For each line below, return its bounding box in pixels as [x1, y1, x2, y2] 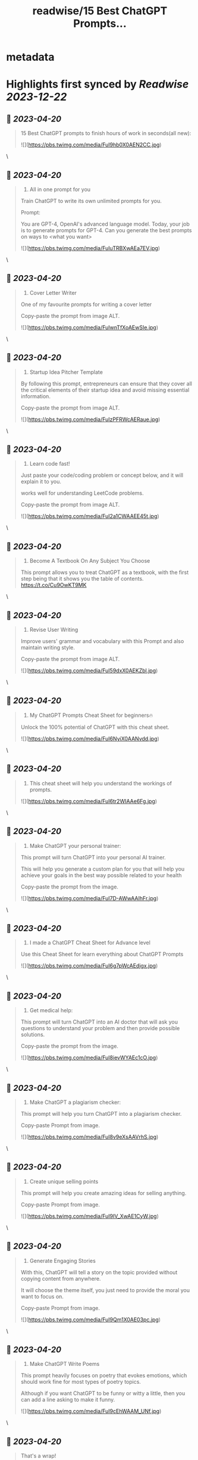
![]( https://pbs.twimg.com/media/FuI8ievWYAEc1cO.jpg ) [20, 1054, 158, 1061]
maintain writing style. [20, 644, 76, 651]
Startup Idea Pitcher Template [29, 368, 103, 376]
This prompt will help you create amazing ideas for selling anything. [20, 1189, 187, 1196]
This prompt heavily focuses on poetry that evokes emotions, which [20, 1372, 187, 1379]
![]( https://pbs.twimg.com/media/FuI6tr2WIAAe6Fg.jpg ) [20, 797, 158, 804]
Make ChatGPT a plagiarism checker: [29, 1099, 121, 1106]
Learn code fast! [29, 460, 70, 467]
